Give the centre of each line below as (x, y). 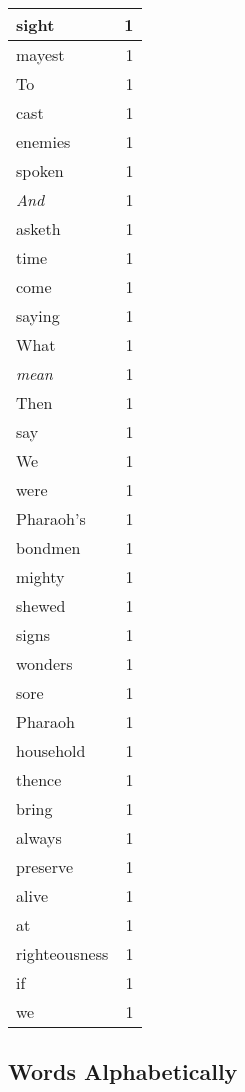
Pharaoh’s (51, 518)
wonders (44, 663)
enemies (43, 141)
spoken (40, 170)
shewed (41, 605)
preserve (45, 866)
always (39, 837)
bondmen (48, 547)
